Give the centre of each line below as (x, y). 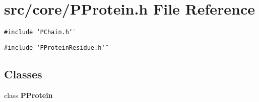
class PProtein (28, 95)
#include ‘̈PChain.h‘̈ (39, 32)
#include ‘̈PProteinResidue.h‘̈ (55, 47)
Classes (23, 74)
